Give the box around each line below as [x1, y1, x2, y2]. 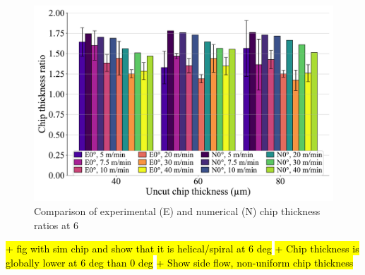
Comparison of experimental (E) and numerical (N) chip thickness [34, 204, 321, 219]
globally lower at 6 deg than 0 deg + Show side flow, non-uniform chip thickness [6, 255, 354, 269]
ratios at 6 [34, 217, 79, 232]
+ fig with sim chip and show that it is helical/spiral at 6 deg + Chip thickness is [6, 241, 359, 256]
